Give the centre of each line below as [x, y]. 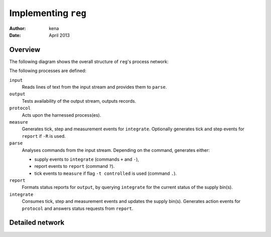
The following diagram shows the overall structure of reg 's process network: [89, 61]
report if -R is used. [44, 136]
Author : [18, 28]
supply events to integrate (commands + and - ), [87, 159]
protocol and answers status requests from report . [78, 208]
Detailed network [37, 223]
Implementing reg [48, 13]
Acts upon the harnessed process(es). [61, 115]
